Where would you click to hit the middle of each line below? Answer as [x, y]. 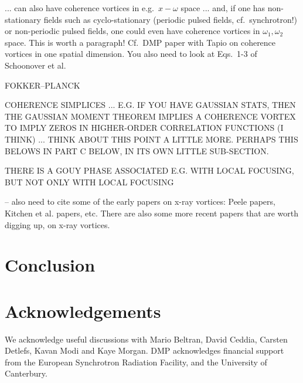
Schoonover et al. [35, 65]
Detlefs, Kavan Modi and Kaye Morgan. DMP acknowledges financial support [144, 350]
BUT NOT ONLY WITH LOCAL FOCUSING [89, 182]
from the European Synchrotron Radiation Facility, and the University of [136, 362]
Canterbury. [26, 373]
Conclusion [50, 265]
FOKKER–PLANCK [42, 85]
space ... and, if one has [223, 8]
